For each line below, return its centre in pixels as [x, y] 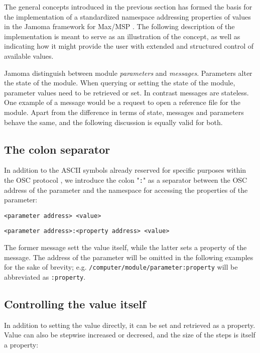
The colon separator [57, 149]
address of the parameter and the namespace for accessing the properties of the [126, 190]
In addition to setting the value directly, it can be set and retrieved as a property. [130, 325]
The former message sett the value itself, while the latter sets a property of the [125, 247]
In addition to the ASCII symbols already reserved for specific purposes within [125, 170]
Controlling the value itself [75, 304]
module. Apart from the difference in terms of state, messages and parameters [124, 112]
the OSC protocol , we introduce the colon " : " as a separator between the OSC [126, 180]
